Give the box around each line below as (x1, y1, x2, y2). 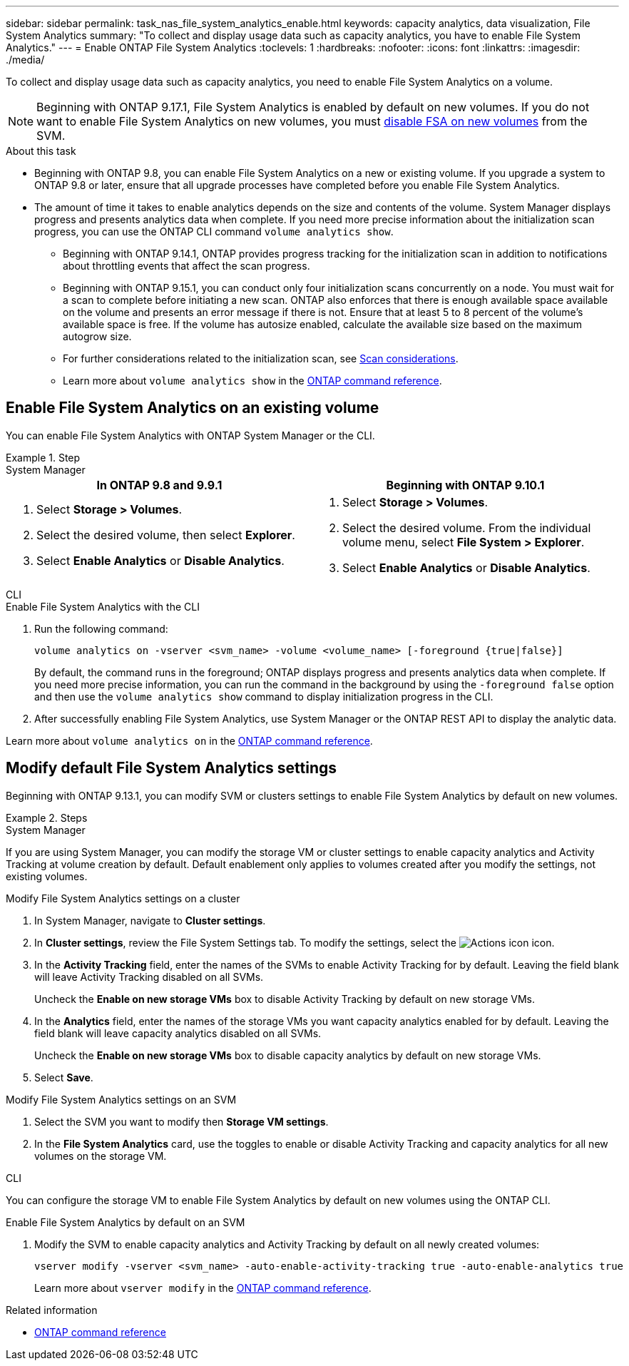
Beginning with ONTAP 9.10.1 (386, 477, 545, 492)
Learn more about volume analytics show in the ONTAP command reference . (63, 374, 442, 387)
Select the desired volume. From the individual (342, 520, 591, 535)
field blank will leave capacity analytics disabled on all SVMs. (34, 1026, 322, 1039)
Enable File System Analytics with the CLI (6, 600, 200, 613)
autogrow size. (63, 330, 132, 342)
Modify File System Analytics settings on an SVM (6, 1093, 237, 1106)
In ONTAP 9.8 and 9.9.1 (96, 477, 223, 492)
